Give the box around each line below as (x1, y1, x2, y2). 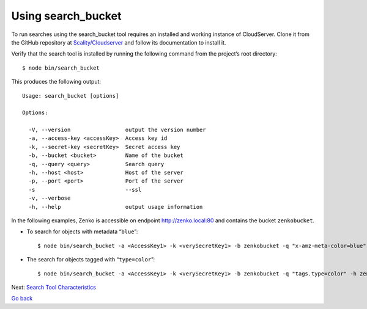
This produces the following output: (11, 78, 101, 85)
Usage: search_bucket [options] (22, 92, 119, 99)
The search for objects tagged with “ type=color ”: (26, 256, 155, 263)
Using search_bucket (11, 9, 122, 23)
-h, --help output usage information (28, 203, 203, 210)
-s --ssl (28, 186, 142, 193)
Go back (11, 295, 33, 302)
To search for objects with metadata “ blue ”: (26, 228, 138, 235)
